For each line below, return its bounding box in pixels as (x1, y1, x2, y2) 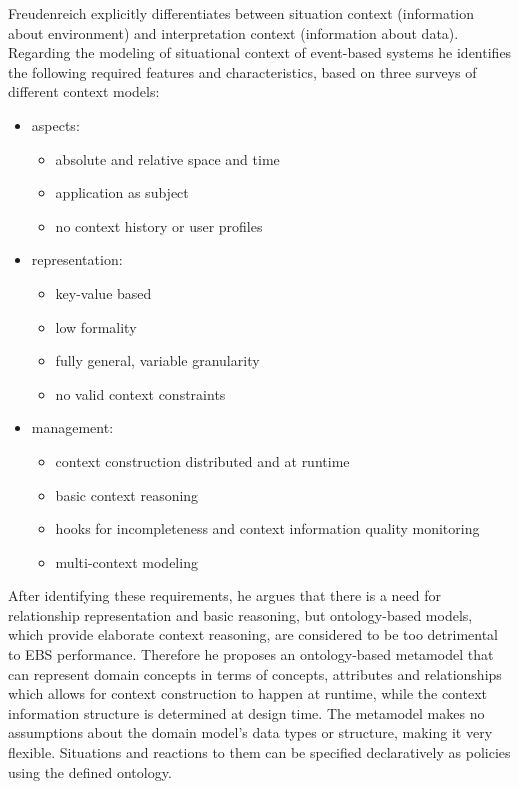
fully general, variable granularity (55, 350, 260, 371)
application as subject (55, 182, 189, 203)
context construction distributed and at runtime (55, 450, 350, 471)
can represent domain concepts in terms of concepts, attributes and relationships (8, 663, 502, 684)
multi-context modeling (55, 551, 198, 572)
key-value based (55, 282, 152, 303)
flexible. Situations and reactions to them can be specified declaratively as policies (8, 742, 511, 763)
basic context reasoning (55, 484, 199, 505)
